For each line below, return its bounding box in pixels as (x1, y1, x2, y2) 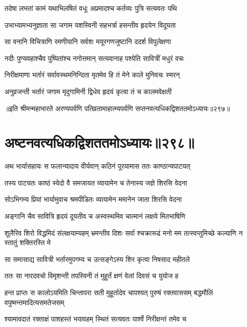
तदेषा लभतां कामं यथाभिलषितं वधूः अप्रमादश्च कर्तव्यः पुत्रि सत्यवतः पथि (4, 3, 177, 13)
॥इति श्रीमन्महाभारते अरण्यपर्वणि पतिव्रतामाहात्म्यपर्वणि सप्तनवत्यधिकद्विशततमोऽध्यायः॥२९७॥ (4, 103, 230, 113)
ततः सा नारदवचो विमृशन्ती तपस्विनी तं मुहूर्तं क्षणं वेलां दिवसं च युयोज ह (4, 270, 179, 281)
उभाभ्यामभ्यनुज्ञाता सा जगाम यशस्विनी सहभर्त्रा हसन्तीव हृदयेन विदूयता (4, 19, 176, 30)
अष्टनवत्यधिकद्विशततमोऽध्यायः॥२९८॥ (4, 132, 194, 152)
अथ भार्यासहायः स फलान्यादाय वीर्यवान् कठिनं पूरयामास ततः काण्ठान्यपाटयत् (4, 161, 190, 171)
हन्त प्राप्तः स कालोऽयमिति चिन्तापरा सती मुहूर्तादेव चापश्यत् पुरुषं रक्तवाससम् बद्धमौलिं (4, 287, 213, 298)
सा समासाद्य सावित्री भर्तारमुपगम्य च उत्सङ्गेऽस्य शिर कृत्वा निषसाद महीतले (4, 254, 190, 264)
